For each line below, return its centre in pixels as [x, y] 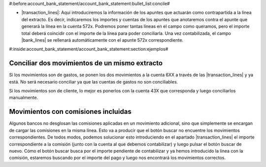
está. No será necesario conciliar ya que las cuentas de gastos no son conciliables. [94, 82]
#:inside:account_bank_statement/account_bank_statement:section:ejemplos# [89, 49]
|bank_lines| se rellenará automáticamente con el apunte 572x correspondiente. [102, 40]
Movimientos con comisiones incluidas [70, 112]
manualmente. [24, 98]
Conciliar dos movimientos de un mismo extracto [86, 63]
